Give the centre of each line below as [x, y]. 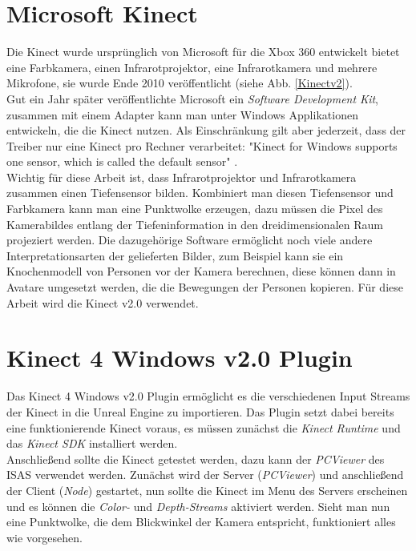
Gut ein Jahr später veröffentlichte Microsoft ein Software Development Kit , [192, 98]
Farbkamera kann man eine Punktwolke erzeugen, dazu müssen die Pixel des [195, 209]
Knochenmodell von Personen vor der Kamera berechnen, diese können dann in [201, 271]
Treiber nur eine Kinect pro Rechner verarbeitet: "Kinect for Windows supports [202, 145]
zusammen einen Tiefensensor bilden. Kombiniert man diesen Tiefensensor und [200, 193]
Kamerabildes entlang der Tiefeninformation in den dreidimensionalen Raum [195, 224]
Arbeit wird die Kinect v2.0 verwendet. [103, 302]
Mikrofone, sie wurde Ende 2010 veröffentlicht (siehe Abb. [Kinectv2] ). [180, 83]
